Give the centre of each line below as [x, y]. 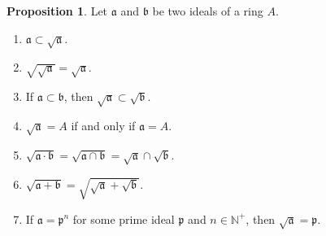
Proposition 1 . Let [57, 11]
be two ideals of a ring [208, 11]
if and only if [103, 126]
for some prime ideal [124, 219]
